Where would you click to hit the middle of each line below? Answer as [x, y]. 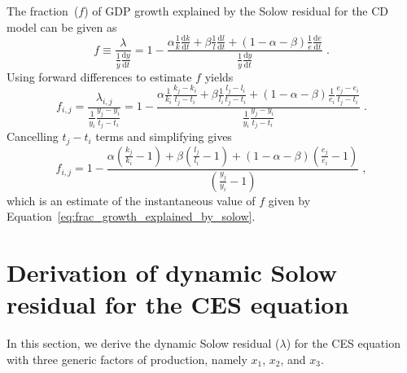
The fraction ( [43, 11]
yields [219, 76]
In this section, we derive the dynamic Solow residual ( [143, 343]
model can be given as [62, 26]
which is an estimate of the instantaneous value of [131, 200]
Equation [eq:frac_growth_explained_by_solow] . [131, 216]
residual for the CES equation [178, 304]
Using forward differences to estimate [99, 76]
